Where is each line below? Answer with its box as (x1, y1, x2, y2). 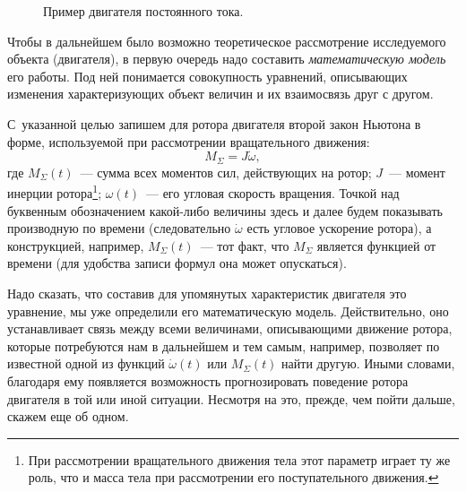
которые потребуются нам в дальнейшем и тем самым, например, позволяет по (7, 336, 440, 355)
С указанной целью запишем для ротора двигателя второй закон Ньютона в (7, 114, 421, 133)
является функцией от (316, 236, 436, 255)
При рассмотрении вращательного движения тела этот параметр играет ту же (28, 450, 451, 469)
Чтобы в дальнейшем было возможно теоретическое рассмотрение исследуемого (7, 31, 446, 50)
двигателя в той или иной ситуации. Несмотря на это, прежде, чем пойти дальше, (7, 389, 455, 408)
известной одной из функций (7, 354, 165, 373)
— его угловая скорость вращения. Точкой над (145, 184, 400, 203)
